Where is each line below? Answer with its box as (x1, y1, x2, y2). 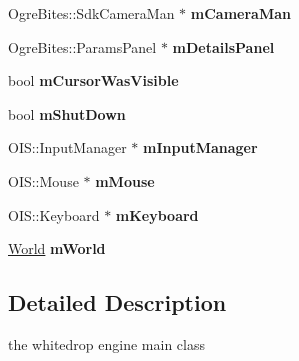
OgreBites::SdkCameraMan (8, 3, 175, 23)
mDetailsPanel (172, 36, 275, 57)
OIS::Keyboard (8, 204, 100, 225)
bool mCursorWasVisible (8, 70, 179, 91)
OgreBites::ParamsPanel (8, 36, 157, 57)
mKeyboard (115, 204, 199, 225)
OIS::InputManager (8, 137, 127, 158)
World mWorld (8, 238, 106, 259)
